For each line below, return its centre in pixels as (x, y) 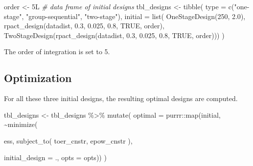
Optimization (38, 78)
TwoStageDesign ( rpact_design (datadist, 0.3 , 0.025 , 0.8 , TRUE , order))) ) (114, 35)
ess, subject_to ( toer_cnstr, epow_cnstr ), (68, 140)
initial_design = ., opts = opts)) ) (55, 157)
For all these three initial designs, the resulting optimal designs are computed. (121, 98)
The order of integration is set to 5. (57, 52)
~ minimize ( (21, 124)
